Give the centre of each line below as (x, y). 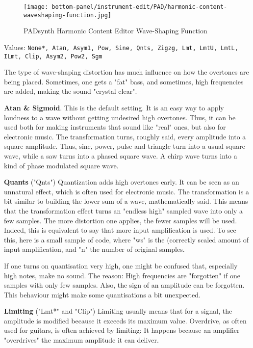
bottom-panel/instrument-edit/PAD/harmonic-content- (139, 7)
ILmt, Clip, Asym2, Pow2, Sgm (53, 56)
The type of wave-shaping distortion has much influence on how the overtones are (126, 72)
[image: (36, 7)
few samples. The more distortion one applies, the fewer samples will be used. (121, 220)
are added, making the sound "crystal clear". (71, 91)
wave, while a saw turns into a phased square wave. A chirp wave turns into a (121, 155)
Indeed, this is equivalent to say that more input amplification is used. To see (120, 230)
